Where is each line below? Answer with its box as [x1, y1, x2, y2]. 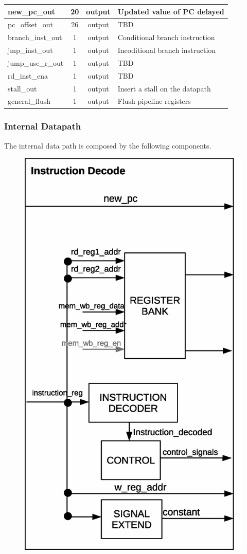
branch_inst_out [8, 32, 62, 43]
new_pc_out [8, 6, 56, 16]
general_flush [8, 96, 50, 106]
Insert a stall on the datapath [117, 83, 211, 94]
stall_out [8, 83, 37, 94]
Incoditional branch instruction [117, 45, 216, 56]
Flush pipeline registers [117, 96, 191, 106]
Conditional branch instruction [117, 32, 215, 43]
